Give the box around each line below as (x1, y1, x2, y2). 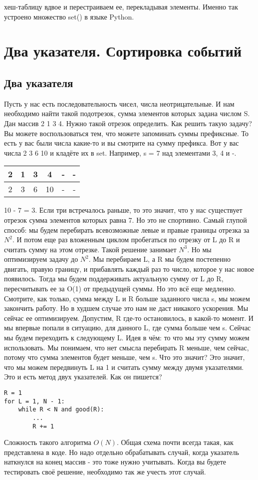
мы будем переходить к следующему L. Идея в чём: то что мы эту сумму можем (4, 332, 250, 343)
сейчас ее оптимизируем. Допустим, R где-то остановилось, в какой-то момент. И (4, 312, 254, 323)
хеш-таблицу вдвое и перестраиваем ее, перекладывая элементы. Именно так (4, 2, 239, 12)
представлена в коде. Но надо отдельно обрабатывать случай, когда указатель (4, 446, 239, 457)
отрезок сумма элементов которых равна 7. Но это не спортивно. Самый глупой (4, 214, 247, 225)
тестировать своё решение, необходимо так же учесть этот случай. (4, 466, 206, 477)
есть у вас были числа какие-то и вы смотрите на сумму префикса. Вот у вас (4, 138, 239, 148)
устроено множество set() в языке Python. (4, 11, 134, 22)
